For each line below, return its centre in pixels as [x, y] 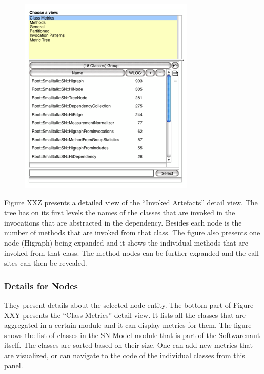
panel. [14, 365]
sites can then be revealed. [46, 263]
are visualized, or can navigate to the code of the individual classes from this [125, 355]
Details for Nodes [41, 285]
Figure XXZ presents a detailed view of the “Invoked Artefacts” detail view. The [131, 202]
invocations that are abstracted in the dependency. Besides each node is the [123, 222]
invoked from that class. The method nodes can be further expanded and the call [131, 253]
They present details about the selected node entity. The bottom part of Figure [129, 304]
